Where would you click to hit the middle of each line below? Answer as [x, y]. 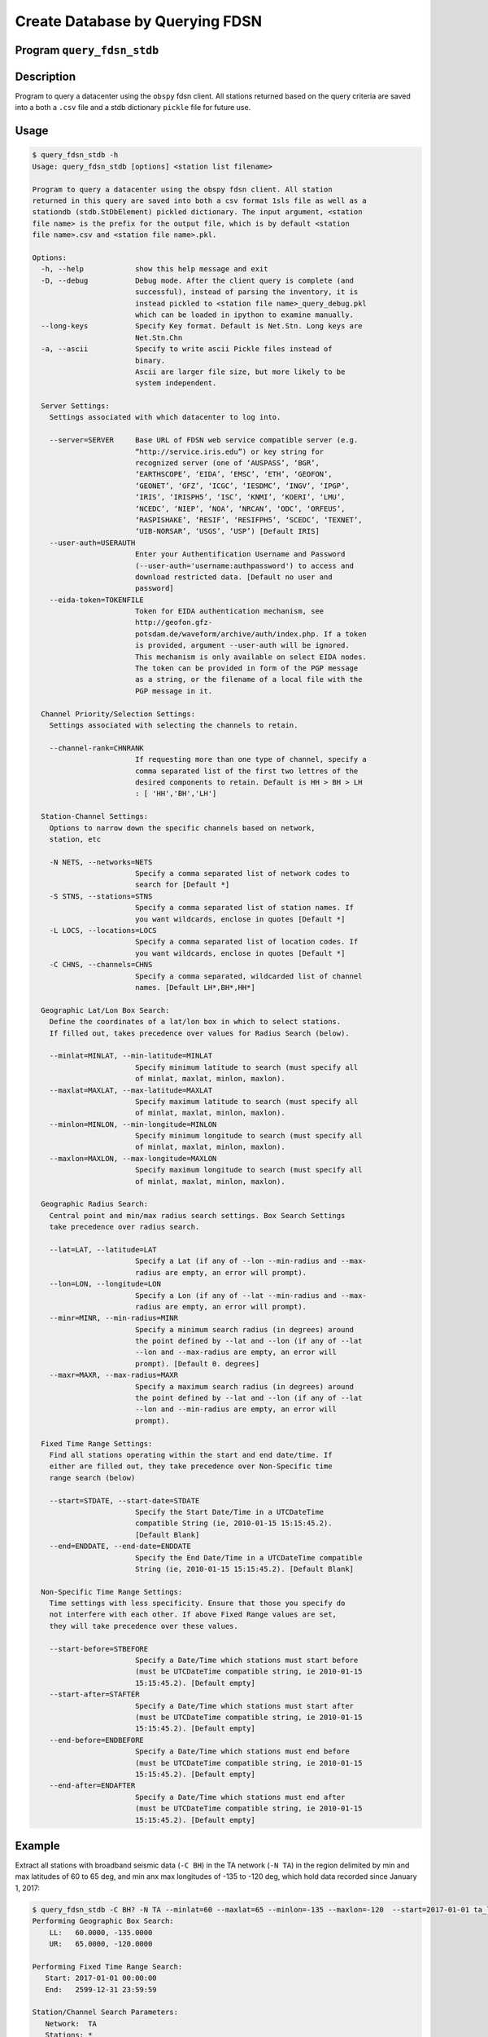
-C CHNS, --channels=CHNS [101, 965]
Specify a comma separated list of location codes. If [246, 942]
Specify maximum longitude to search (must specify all [248, 1170]
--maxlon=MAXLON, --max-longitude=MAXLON [133, 1158]
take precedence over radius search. [124, 1227]
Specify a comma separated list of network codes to [242, 873]
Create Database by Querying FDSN [139, 21]
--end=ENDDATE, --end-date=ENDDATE [120, 1546]
